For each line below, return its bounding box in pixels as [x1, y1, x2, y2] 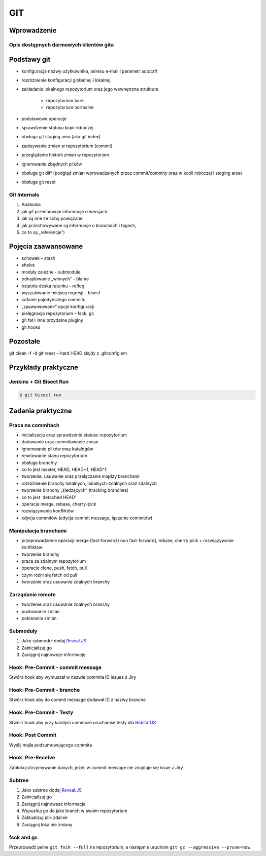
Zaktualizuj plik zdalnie [21, 815, 68, 820]
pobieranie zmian [21, 615, 57, 622]
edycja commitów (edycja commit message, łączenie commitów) [21, 515, 153, 521]
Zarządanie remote [9, 591, 56, 598]
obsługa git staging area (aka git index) [21, 134, 101, 140]
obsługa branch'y [21, 460, 57, 466]
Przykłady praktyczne [9, 363, 78, 371]
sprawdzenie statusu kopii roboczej [21, 124, 94, 130]
